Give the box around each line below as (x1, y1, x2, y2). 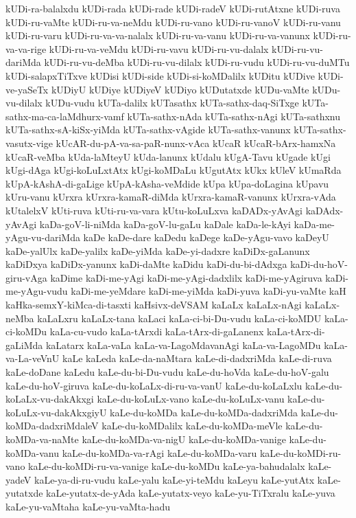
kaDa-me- (294, 216, 335, 231)
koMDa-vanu (5, 445, 59, 460)
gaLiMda (5, 337, 43, 352)
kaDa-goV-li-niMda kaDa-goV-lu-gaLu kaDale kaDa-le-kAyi (39, 216, 291, 231)
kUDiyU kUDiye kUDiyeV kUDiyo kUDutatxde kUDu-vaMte (51, 82, 309, 96)
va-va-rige (5, 41, 47, 56)
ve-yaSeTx (5, 82, 49, 96)
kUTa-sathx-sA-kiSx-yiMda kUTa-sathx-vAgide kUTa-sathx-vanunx (5, 122, 291, 137)
